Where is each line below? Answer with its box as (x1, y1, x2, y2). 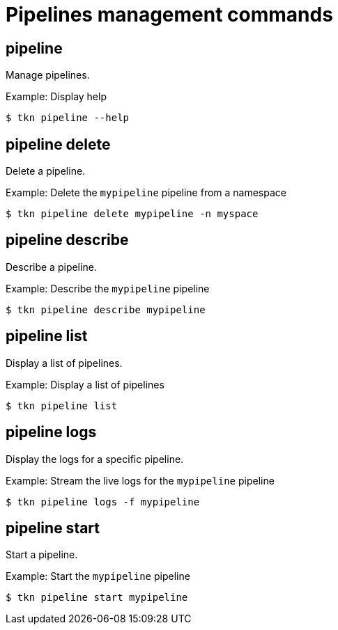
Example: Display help (6, 90, 107, 103)
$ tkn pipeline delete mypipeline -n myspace (6, 208, 259, 220)
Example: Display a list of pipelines (6, 378, 164, 391)
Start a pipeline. (6, 549, 78, 561)
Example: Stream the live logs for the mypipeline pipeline (6, 474, 275, 487)
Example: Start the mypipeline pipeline (6, 570, 190, 583)
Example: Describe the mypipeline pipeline (6, 282, 210, 294)
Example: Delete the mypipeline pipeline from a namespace (6, 187, 286, 199)
